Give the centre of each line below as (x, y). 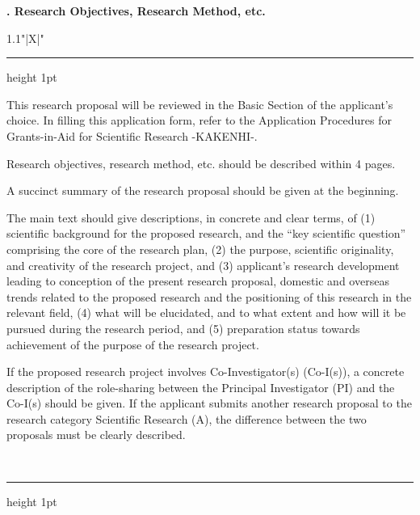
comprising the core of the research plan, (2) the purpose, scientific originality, (200, 249)
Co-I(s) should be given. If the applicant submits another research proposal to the (209, 403)
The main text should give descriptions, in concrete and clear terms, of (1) (191, 217)
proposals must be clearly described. (96, 435)
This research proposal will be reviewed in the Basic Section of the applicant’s (200, 104)
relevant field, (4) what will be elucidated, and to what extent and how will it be (206, 312)
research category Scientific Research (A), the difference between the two (187, 418)
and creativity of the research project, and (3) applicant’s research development (203, 265)
